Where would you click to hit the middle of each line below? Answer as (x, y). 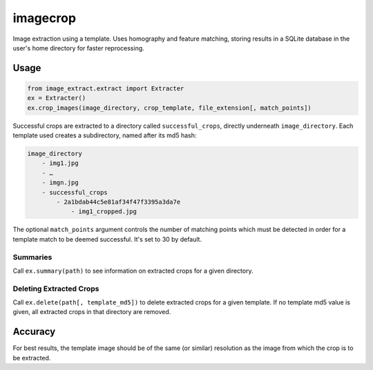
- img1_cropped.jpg (104, 212)
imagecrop (44, 18)
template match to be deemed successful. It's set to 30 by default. (107, 239)
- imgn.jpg (60, 183)
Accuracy (34, 332)
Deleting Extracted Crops (56, 289)
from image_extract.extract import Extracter (106, 88)
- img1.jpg (60, 163)
